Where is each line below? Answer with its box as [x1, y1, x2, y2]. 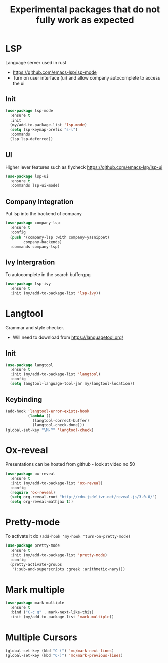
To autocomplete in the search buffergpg [5, 271, 91, 278]
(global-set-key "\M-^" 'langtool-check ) [5, 427, 94, 433]
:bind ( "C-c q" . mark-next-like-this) [10, 610, 94, 615]
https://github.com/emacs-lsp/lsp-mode [12, 69, 97, 75]
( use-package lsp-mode [5, 108, 53, 113]
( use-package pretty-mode [5, 543, 60, 548]
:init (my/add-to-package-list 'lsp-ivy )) [10, 290, 101, 296]
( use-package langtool [5, 362, 53, 368]
